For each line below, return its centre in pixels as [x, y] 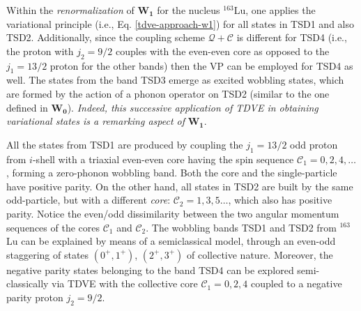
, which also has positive [280, 200]
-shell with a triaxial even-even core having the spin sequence [163, 159]
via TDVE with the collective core [125, 283]
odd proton [314, 144]
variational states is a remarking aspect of [96, 121]
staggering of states [48, 254]
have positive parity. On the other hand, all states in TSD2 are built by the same [180, 186]
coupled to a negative [297, 283]
